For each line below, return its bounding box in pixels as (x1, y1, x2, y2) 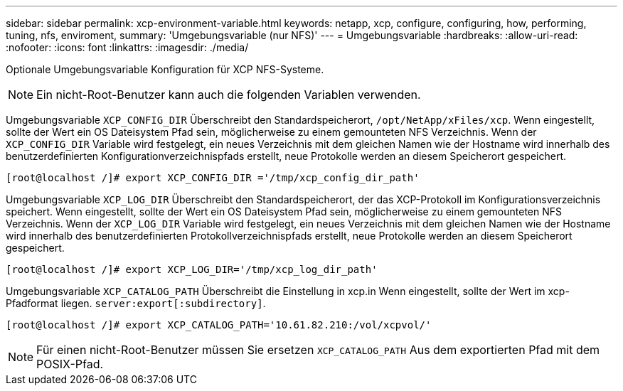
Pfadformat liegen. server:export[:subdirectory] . (6, 297, 266, 309)
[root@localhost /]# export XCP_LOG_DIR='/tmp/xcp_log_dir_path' (6, 264, 378, 275)
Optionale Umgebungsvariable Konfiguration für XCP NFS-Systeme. (6, 63, 324, 75)
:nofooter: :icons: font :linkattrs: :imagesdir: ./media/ (6, 41, 249, 53)
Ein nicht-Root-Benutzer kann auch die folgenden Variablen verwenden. (36, 87, 421, 102)
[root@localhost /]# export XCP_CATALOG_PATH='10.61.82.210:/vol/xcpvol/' (6, 319, 432, 331)
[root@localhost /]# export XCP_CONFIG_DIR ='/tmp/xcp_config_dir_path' (6, 172, 420, 183)
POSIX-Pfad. (36, 357, 104, 371)
